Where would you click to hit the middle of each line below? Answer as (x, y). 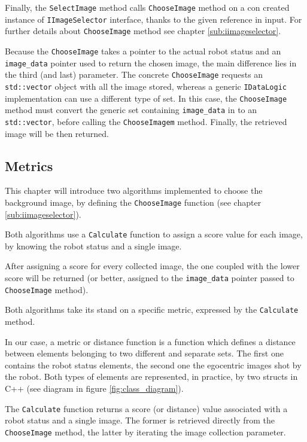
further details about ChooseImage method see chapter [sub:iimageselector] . (143, 31)
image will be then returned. (57, 133)
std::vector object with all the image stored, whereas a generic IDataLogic (146, 86)
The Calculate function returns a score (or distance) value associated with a (146, 408)
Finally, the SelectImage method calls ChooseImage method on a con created (147, 7)
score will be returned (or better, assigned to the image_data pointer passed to (150, 278)
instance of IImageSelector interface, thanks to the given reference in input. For (153, 19)
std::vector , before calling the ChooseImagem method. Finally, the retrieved (146, 121)
